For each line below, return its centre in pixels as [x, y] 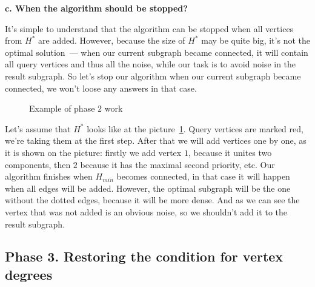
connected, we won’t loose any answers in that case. [101, 88]
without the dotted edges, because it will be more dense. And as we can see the [152, 200]
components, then [38, 164]
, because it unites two [230, 152]
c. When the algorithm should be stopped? [96, 8]
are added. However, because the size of [112, 40]
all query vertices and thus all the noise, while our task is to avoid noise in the [151, 64]
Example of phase [62, 108]
